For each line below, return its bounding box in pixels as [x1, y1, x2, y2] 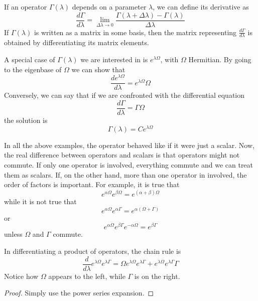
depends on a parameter [72, 2, 147, 12]
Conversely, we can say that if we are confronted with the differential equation [4, 90, 245, 100]
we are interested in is [80, 54, 148, 65]
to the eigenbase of [4, 64, 62, 74]
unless [4, 229, 23, 239]
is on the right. [134, 270, 180, 281]
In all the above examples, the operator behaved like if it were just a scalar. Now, [4, 139, 254, 150]
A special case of [4, 54, 55, 65]
